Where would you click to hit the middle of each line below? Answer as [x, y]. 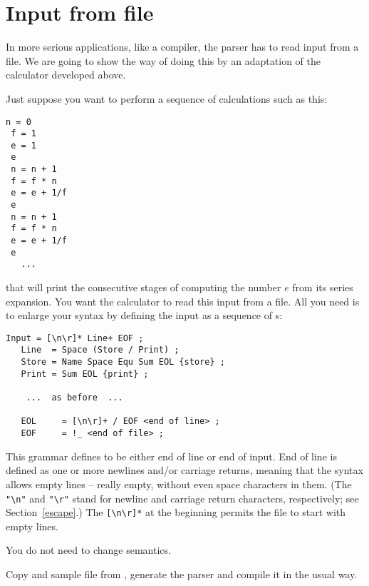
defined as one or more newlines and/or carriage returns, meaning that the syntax [184, 470]
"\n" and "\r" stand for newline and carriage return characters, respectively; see [182, 498]
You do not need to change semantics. [88, 550]
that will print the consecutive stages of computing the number [144, 287]
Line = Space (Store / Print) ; [100, 350]
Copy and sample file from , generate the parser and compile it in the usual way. [182, 574]
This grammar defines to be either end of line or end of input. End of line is [171, 456]
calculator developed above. [66, 75]
